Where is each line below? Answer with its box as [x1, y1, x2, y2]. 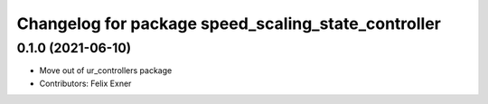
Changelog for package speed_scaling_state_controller [16, 14, 442, 33]
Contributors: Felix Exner [39, 78, 132, 89]
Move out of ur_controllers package [39, 65, 173, 76]
